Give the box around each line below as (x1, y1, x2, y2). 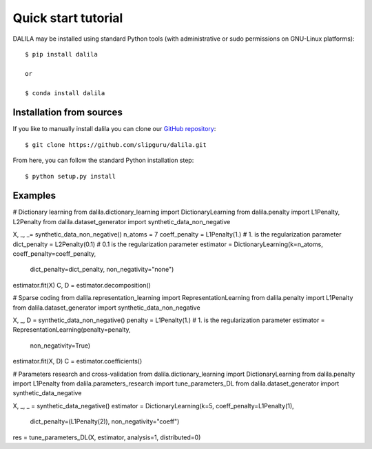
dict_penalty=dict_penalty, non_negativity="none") (30, 266, 174, 274)
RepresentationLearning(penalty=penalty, (12, 326, 131, 334)
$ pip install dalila (25, 50, 98, 58)
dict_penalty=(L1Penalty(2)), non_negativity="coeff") (30, 417, 180, 426)
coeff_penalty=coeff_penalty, (12, 250, 96, 258)
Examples (12, 190, 56, 201)
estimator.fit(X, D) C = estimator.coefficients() (12, 357, 143, 366)
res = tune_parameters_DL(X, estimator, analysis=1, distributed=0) (12, 433, 201, 441)
